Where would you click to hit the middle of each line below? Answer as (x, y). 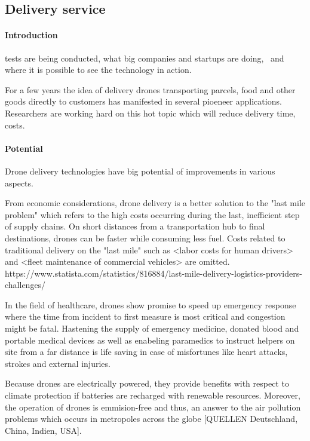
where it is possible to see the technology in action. (98, 70)
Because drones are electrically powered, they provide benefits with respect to (147, 383)
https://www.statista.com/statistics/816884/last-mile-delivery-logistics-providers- (154, 273)
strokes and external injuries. (58, 363)
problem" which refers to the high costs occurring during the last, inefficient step (152, 214)
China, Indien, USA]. (43, 430)
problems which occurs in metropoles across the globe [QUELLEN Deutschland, (151, 419)
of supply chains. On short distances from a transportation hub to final (135, 226)
